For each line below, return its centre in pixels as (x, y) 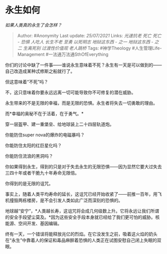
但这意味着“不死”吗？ (27, 82)
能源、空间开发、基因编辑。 (34, 223)
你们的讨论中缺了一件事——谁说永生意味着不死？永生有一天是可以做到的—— (83, 65)
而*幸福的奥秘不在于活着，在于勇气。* (44, 113)
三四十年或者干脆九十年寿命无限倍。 (42, 173)
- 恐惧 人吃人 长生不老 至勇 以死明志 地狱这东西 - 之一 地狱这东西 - (85, 42)
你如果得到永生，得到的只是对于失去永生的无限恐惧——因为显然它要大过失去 (83, 166)
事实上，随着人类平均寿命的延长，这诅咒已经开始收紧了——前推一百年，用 (81, 194)
